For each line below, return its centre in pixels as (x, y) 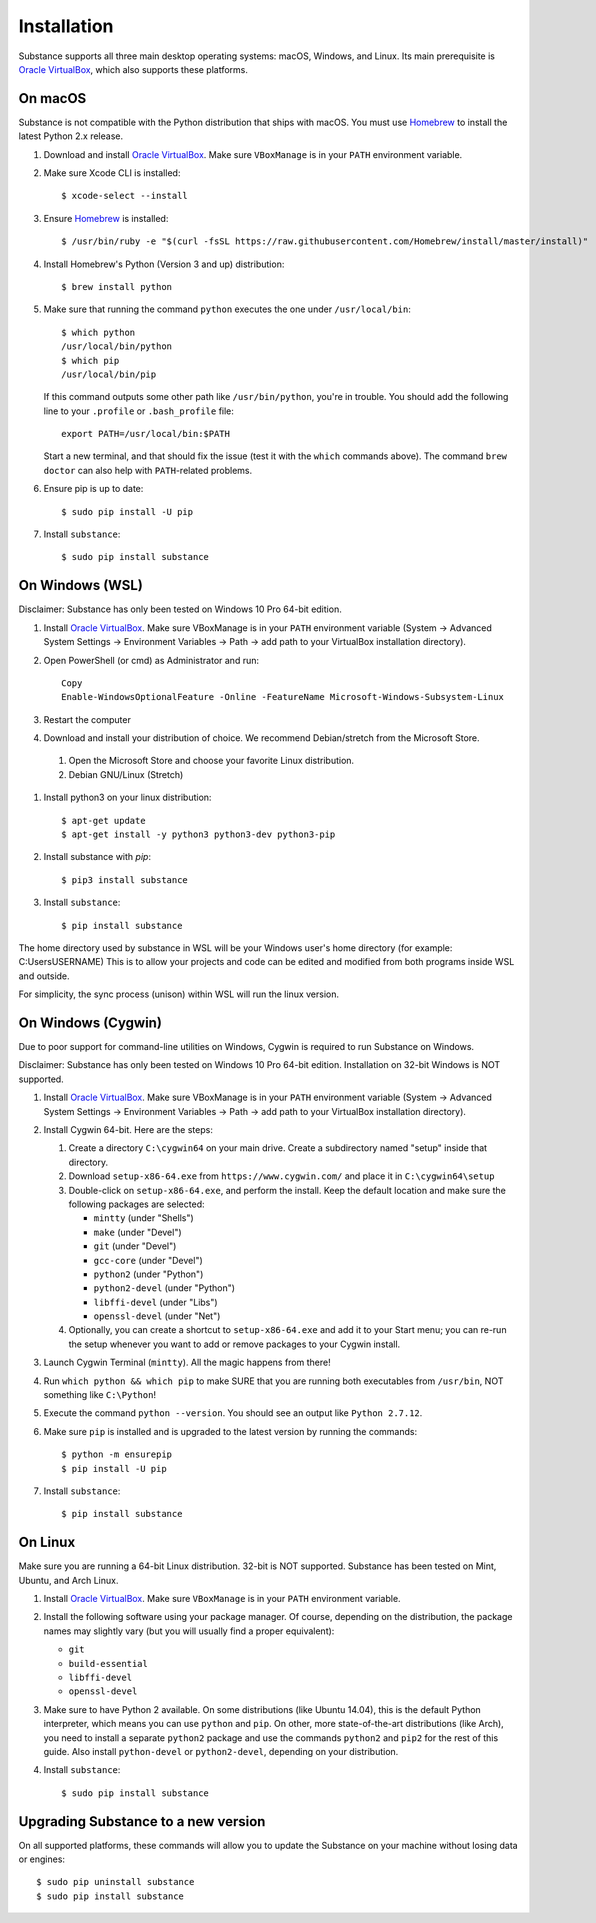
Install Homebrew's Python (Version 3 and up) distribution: (164, 264)
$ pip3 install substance (125, 879)
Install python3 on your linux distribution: (127, 797)
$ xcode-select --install (125, 196)
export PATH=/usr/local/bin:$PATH (145, 434)
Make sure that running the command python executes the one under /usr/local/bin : (227, 309)
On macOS (52, 98)
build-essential (108, 1663)
